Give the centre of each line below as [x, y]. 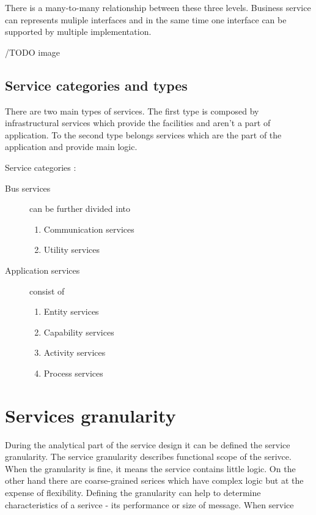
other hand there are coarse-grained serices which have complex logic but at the [154, 480]
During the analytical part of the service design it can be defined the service [148, 444]
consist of [47, 291]
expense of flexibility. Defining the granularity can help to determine [133, 492]
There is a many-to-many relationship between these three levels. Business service [158, 7]
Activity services [75, 352]
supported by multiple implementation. [78, 32]
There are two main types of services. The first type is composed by [132, 111]
